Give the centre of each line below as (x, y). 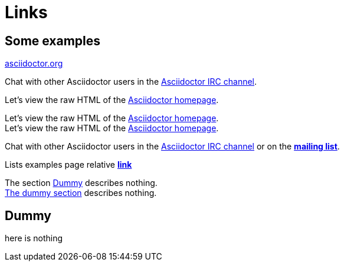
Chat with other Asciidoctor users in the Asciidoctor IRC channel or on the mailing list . (172, 147)
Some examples (53, 41)
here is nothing (34, 238)
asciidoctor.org (34, 64)
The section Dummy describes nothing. (81, 183)
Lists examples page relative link (68, 165)
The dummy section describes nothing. (81, 193)
